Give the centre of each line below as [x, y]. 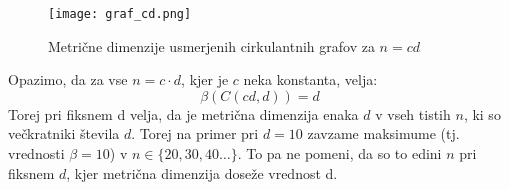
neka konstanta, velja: [310, 79]
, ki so [482, 113]
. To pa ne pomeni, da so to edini [339, 153]
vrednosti [36, 153]
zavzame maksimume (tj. [383, 133]
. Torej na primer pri [195, 133]
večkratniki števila [64, 133]
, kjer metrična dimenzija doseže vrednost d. [202, 172]
